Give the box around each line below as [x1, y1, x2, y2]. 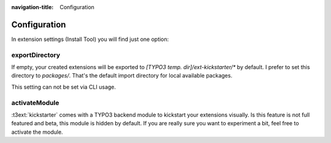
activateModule [11, 98, 59, 107]
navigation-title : [11, 4, 54, 10]
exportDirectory [11, 51, 61, 59]
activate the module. [11, 128, 64, 136]
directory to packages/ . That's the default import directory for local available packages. [11, 72, 233, 79]
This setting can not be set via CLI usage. [11, 83, 116, 90]
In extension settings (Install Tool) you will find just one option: [11, 35, 169, 43]
